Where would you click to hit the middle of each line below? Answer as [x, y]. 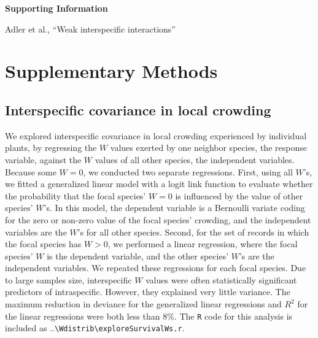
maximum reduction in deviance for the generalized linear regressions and [143, 304]
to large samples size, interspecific [68, 279]
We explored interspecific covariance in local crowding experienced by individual [156, 135]
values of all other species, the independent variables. [195, 159]
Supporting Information [56, 8]
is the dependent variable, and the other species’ [138, 255]
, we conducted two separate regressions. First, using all [188, 171]
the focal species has [43, 244]
